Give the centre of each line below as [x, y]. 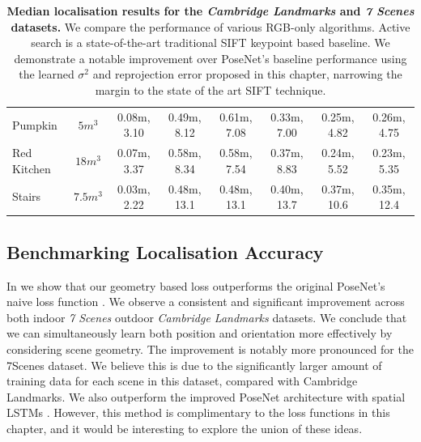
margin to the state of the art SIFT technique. [210, 89]
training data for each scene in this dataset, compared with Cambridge [182, 381]
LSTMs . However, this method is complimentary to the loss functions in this [198, 412]
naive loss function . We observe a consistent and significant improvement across [206, 302]
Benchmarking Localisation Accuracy [165, 251]
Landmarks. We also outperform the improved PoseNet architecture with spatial [206, 396]
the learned [47, 74]
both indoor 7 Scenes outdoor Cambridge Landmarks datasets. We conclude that [207, 317]
